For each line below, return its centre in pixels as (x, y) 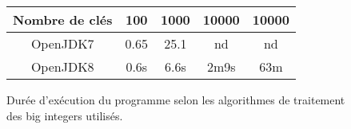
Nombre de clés (63, 20)
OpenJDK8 (62, 66)
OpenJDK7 (62, 43)
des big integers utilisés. (65, 115)
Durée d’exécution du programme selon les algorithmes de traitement (176, 100)
